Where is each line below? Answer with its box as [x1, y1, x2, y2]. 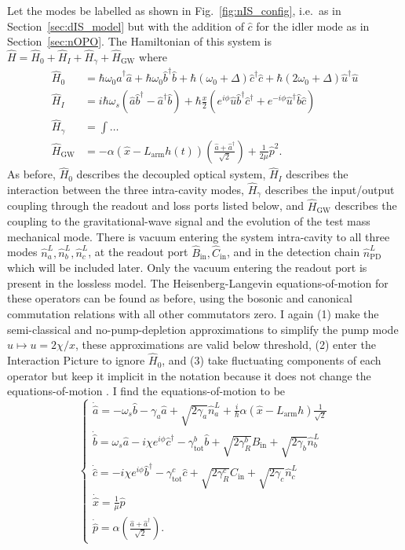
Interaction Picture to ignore [7, 352, 145, 368]
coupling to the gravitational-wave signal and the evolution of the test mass [7, 213, 370, 229]
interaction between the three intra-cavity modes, [7, 181, 244, 197]
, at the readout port [88, 244, 188, 260]
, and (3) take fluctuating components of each [162, 352, 381, 368]
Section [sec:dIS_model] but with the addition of [7, 17, 244, 34]
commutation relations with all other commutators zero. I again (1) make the [7, 306, 379, 322]
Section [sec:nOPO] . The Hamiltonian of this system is [7, 33, 272, 49]
